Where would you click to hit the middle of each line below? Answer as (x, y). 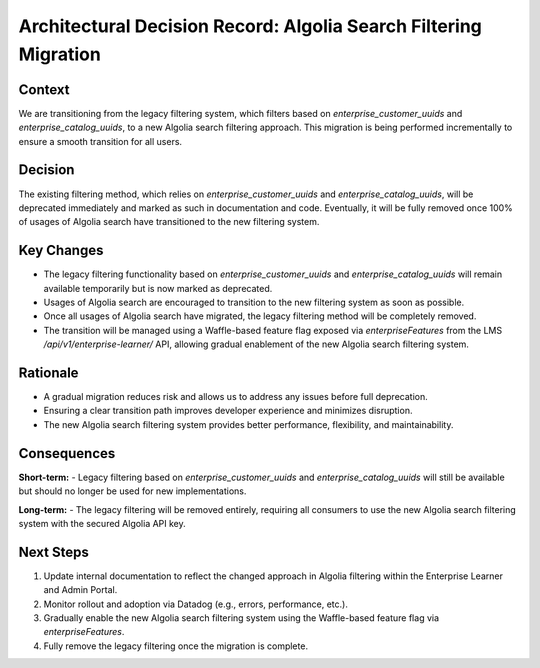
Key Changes (61, 250)
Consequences (67, 453)
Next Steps (53, 551)
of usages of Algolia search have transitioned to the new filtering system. (169, 222)
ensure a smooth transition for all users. (100, 141)
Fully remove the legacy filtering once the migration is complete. (176, 646)
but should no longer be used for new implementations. (132, 491)
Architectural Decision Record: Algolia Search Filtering (250, 26)
